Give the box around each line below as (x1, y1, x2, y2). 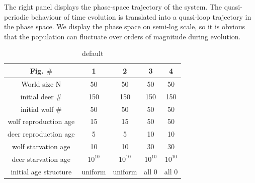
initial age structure (11, 166, 72, 176)
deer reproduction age (8, 129, 75, 139)
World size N (21, 78, 61, 89)
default (81, 48, 104, 58)
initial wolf (20, 103, 54, 114)
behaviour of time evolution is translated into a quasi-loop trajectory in (31, 11, 251, 22)
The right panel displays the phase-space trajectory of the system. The (4, 2, 222, 12)
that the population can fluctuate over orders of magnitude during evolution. (4, 31, 241, 41)
